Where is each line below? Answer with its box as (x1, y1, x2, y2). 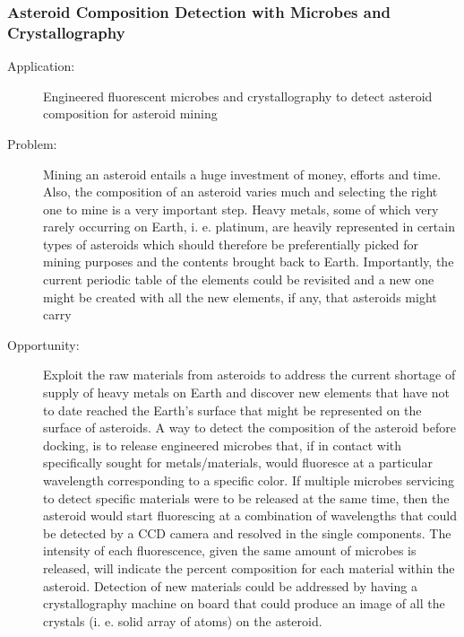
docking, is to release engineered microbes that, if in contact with (43, 435, 402, 454)
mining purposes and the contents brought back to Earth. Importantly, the (43, 252, 454, 271)
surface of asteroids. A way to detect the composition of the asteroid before (43, 418, 456, 437)
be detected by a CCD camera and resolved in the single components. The (43, 523, 451, 542)
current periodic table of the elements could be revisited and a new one (43, 270, 434, 289)
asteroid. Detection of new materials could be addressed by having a (43, 576, 417, 595)
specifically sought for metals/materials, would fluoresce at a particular (43, 453, 433, 472)
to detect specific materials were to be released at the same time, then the (43, 488, 450, 507)
